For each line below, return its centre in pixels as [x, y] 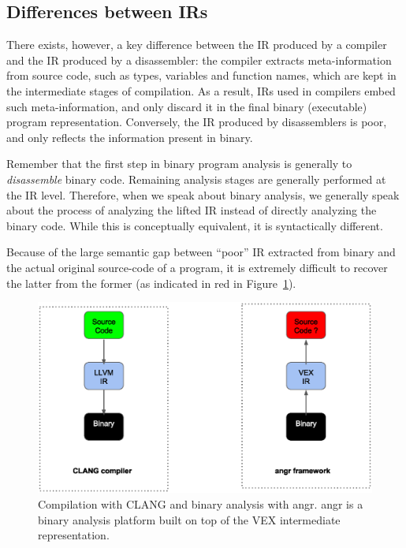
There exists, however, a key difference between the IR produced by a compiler [197, 45]
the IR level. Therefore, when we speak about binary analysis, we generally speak [203, 194]
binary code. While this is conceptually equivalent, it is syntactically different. [195, 225]
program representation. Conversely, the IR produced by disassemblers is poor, [197, 122]
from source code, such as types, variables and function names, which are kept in [201, 75]
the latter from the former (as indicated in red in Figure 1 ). [151, 283]
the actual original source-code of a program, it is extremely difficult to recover [197, 267]
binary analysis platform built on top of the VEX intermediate [189, 519]
